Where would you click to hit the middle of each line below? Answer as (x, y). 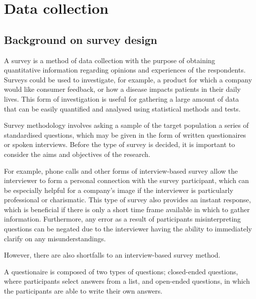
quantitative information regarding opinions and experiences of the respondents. (125, 70)
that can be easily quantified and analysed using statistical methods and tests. (122, 108)
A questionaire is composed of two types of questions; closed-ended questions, (121, 271)
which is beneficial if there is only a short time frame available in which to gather (127, 209)
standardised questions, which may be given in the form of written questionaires (125, 134)
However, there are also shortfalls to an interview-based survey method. (112, 255)
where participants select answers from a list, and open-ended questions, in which (127, 281)
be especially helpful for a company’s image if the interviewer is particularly (119, 190)
